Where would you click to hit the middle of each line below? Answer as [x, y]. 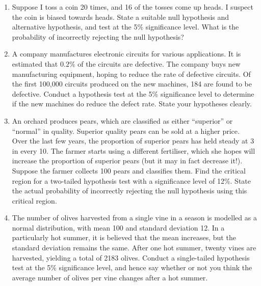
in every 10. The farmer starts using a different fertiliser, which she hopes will [134, 150]
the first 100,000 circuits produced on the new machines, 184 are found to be [132, 84]
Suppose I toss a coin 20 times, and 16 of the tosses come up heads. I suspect [133, 7]
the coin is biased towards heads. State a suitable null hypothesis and [121, 17]
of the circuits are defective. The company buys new [159, 63]
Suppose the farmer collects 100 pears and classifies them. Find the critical [129, 170]
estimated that [35, 63]
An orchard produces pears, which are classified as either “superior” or [122, 120]
